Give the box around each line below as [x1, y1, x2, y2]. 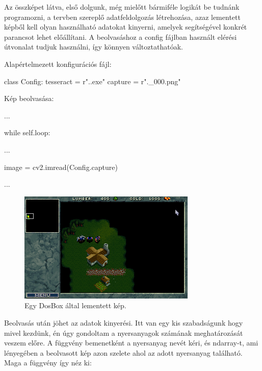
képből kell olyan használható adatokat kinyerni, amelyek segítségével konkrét [4, 21, 247, 32]
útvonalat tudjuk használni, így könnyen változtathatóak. [4, 41, 183, 52]
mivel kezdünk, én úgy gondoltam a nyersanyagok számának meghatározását [4, 327, 243, 338]
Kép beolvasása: [4, 93, 54, 104]
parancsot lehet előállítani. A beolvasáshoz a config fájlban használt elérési [4, 31, 237, 42]
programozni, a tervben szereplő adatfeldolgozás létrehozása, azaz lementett [4, 11, 241, 22]
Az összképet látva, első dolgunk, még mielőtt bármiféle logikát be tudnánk [4, 2, 240, 12]
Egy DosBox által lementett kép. [24, 300, 126, 311]
